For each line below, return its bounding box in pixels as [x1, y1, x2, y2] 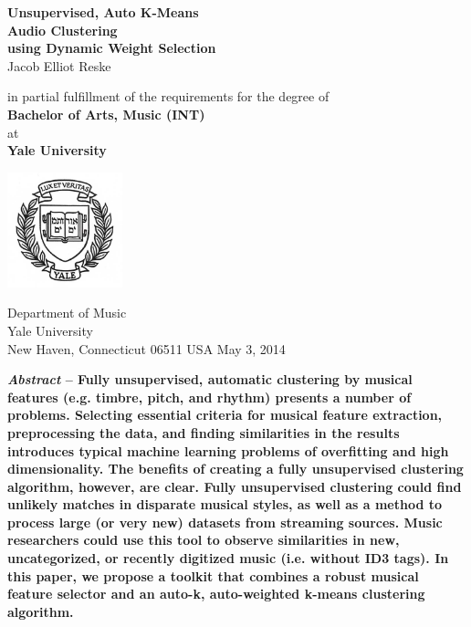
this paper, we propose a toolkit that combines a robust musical [7, 566, 419, 585]
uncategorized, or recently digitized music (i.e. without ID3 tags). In [7, 549, 449, 568]
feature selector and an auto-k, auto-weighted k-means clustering [7, 584, 425, 603]
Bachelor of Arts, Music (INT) [7, 104, 205, 123]
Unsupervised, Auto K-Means [7, 3, 199, 21]
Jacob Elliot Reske [7, 56, 111, 75]
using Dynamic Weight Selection [7, 38, 216, 57]
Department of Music [7, 303, 127, 322]
